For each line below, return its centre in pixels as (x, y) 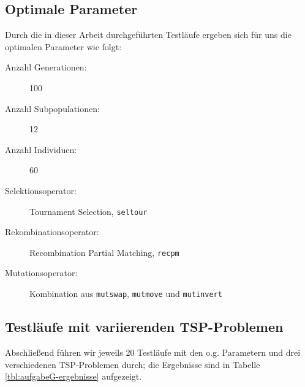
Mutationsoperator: (41, 273)
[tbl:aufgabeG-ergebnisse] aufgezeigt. (73, 376)
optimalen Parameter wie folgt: (63, 46)
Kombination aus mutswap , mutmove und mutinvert (126, 294)
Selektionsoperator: (41, 190)
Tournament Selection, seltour (88, 211)
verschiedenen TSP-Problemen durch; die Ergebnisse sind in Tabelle (133, 364)
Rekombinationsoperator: (52, 232)
